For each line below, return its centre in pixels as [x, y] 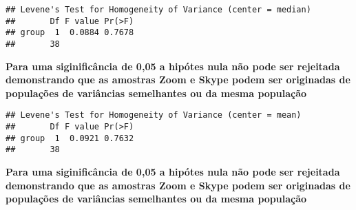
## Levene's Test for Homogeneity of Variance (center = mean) [154, 115]
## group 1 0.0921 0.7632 [70, 138]
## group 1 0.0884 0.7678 [70, 33]
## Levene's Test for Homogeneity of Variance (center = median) [158, 10]
